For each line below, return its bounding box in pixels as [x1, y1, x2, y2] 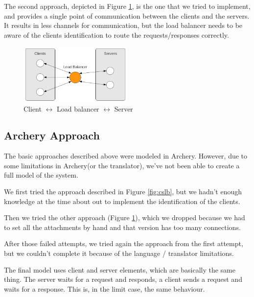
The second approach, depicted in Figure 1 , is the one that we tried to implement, [4, 1, 251, 11]
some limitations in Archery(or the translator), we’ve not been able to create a [4, 160, 240, 170]
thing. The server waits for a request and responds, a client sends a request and [4, 274, 242, 284]
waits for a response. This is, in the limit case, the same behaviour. [4, 283, 205, 294]
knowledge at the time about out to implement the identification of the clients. [4, 196, 240, 206]
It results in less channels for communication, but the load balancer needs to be [4, 20, 243, 30]
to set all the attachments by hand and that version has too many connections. [4, 222, 241, 232]
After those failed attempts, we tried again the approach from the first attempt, [4, 238, 243, 249]
